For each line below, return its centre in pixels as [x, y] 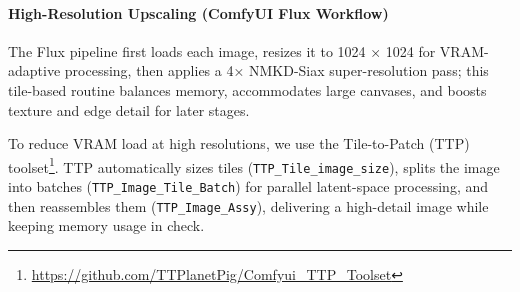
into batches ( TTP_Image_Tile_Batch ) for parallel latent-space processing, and [248, 186]
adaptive [34, 70]
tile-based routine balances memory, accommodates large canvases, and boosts [247, 89]
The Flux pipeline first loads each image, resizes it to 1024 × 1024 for [222, 50]
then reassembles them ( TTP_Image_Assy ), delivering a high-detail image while [248, 205]
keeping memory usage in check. [106, 225]
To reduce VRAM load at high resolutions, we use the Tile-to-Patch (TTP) [239, 143]
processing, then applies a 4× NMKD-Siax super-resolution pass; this [276, 70]
